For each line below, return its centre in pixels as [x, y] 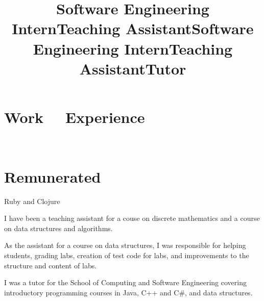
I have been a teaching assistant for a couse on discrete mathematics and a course [132, 218]
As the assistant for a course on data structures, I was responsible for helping [125, 245]
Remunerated [53, 176]
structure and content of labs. [51, 265]
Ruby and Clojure [32, 201]
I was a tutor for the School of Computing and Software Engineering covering [125, 282]
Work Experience [75, 117]
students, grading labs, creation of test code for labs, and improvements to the [127, 255]
